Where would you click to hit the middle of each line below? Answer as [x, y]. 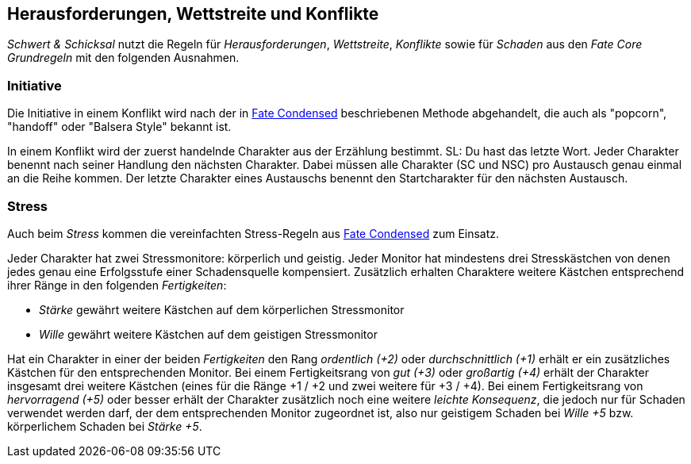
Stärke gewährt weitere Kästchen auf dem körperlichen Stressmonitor [222, 309]
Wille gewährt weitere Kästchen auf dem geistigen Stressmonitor [208, 334]
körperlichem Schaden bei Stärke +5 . [105, 426]
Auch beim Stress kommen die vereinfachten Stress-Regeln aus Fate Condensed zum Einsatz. [253, 233]
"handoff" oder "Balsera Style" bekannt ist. [119, 127]
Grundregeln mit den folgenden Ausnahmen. [123, 58]
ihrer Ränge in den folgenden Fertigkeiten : [117, 285]
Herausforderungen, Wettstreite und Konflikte [193, 14]
